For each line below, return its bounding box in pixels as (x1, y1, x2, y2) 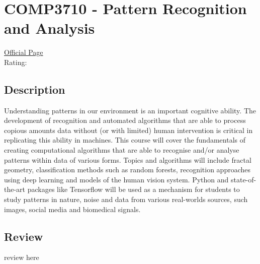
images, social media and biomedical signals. (4, 204, 141, 214)
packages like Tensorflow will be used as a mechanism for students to (27, 184, 240, 194)
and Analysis (4, 18, 95, 38)
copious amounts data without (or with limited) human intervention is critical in (4, 124, 253, 135)
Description (4, 81, 65, 97)
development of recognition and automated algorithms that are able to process (4, 115, 246, 125)
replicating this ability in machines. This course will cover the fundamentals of (4, 135, 246, 145)
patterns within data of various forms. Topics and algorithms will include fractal (4, 154, 251, 165)
